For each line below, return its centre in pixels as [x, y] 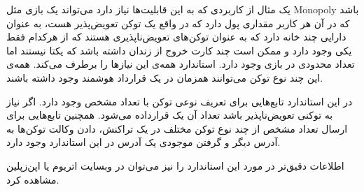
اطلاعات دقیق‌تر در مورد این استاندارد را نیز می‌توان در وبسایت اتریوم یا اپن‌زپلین [175, 165]
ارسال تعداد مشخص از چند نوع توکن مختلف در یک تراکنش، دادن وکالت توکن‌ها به [177, 128]
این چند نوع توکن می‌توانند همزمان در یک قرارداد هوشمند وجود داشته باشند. [165, 77]
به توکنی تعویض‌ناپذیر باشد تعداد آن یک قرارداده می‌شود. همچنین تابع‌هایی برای [170, 115]
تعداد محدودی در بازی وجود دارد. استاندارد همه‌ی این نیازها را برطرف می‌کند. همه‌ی [181, 64]
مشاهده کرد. [33, 179]
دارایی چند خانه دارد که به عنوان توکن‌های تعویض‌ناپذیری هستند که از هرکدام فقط [176, 37]
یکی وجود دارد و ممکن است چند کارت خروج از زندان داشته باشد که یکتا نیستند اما [179, 50]
